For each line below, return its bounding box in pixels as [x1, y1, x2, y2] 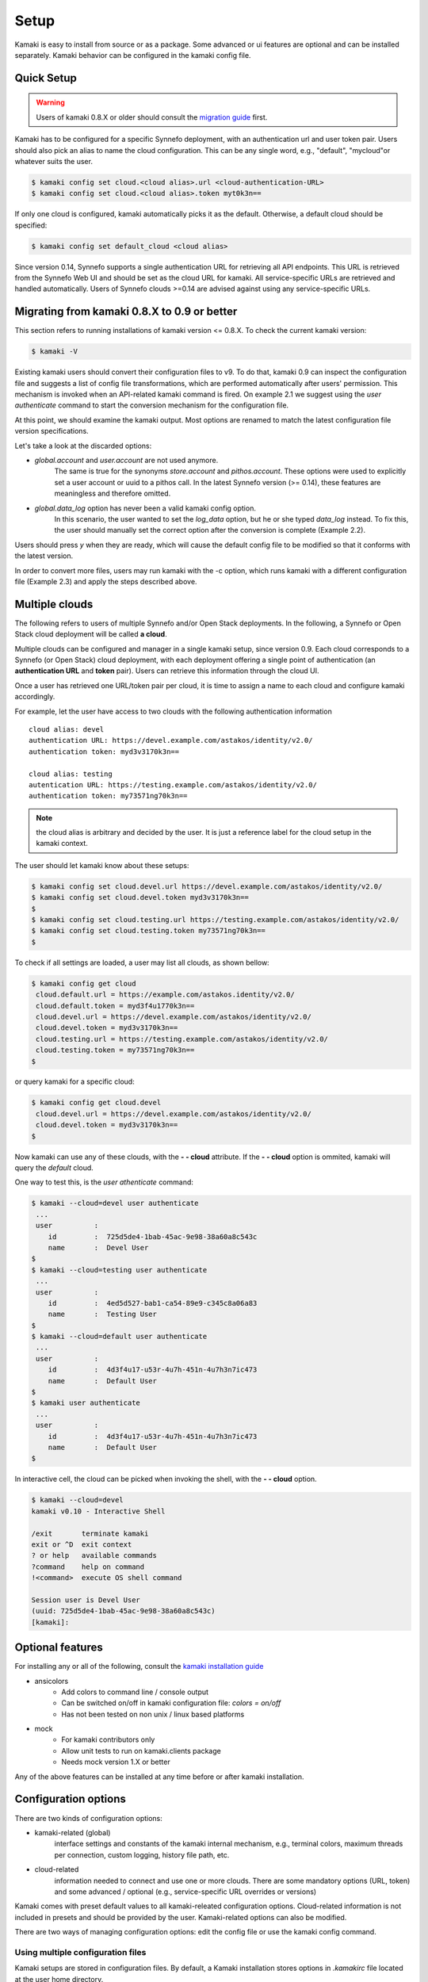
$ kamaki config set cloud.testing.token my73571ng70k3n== [31, 926, 266, 936]
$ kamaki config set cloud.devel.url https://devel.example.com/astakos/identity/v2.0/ [31, 882, 383, 891]
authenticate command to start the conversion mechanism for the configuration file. [14, 400, 289, 410]
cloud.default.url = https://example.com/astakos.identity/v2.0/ [36, 990, 295, 999]
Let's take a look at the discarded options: [14, 441, 152, 450]
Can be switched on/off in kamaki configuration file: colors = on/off [61, 1698, 281, 1708]
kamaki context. [36, 839, 89, 848]
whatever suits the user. [14, 156, 93, 166]
